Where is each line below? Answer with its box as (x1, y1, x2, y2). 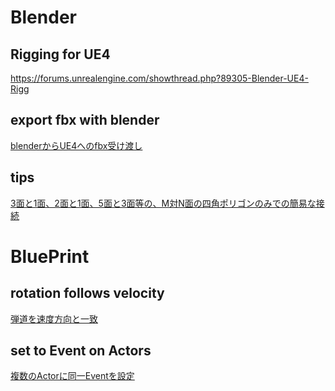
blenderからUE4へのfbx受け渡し (10, 139, 143, 151)
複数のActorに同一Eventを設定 (10, 370, 135, 382)
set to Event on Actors (10, 342, 152, 360)
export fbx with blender (10, 112, 160, 129)
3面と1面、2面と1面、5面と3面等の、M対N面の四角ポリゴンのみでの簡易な (10, 197, 317, 209)
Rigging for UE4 (10, 46, 111, 63)
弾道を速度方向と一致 (10, 312, 98, 325)
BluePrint (10, 245, 90, 268)
